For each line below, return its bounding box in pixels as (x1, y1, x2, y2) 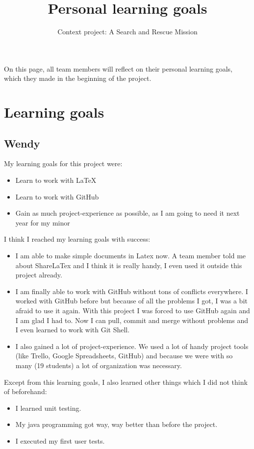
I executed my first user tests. (15, 435, 105, 446)
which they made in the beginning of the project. (4, 73, 152, 83)
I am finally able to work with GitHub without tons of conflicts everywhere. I (15, 286, 248, 296)
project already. (15, 270, 62, 280)
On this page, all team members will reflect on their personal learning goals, (4, 63, 232, 74)
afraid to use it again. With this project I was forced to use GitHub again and (15, 305, 250, 316)
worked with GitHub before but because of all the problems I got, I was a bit (15, 296, 248, 306)
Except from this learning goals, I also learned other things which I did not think (4, 376, 248, 387)
